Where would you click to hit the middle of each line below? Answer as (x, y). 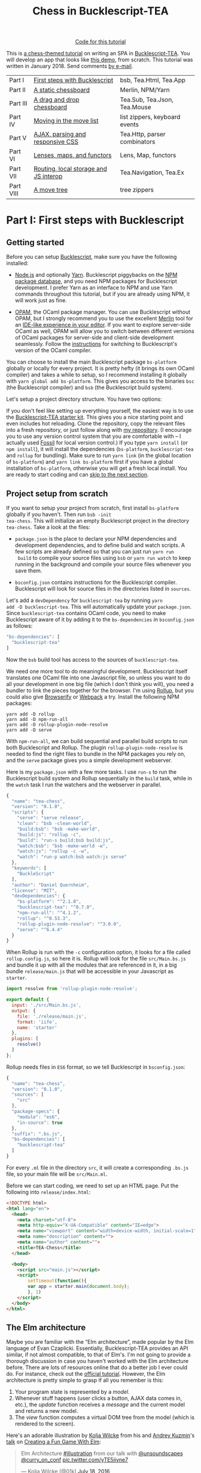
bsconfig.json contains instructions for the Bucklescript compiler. (96, 582)
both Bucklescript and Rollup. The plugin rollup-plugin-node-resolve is (95, 747)
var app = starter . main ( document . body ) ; (79, 1287)
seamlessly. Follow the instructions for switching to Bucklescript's (96, 344)
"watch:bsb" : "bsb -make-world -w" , (63, 846)
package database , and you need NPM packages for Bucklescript (96, 281)
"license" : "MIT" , (35, 890)
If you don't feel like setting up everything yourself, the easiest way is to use (100, 411)
